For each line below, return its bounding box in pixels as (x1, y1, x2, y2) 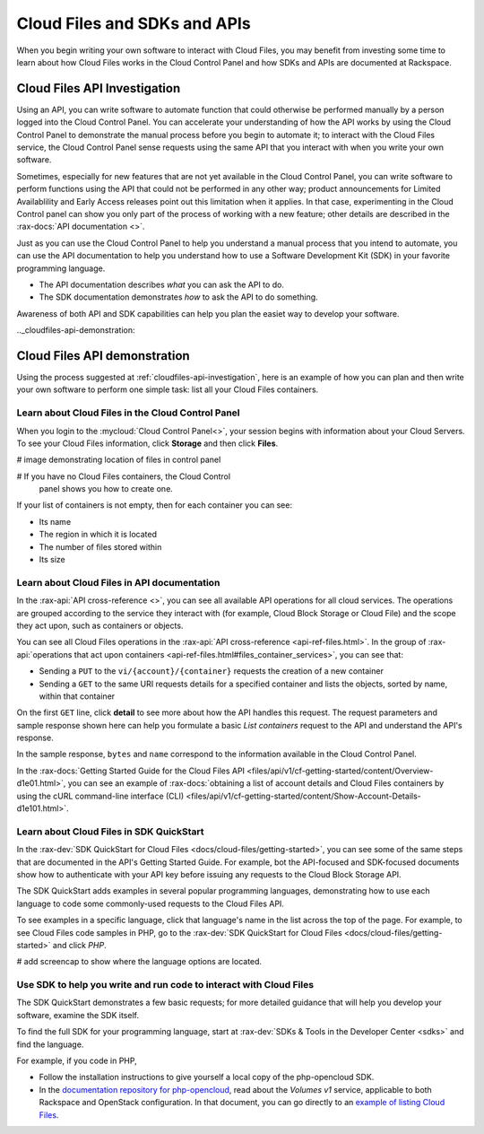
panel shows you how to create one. (39, 484, 174, 494)
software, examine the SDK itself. (16, 1009, 139, 1020)
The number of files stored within (39, 541, 162, 552)
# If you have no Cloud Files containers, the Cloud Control (16, 471, 231, 482)
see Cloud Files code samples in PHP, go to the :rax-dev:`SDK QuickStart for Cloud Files (16, 927, 342, 938)
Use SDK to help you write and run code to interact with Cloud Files (16, 979, 314, 991)
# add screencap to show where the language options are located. (16, 956, 263, 967)
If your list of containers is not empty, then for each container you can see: (16, 500, 293, 510)
